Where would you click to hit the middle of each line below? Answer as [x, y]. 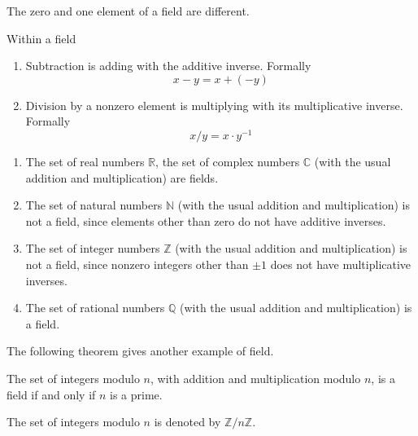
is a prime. [136, 394]
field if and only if [51, 394]
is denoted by [187, 422]
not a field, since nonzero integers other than [137, 264]
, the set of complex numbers [228, 162]
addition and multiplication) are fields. [122, 177]
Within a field [41, 38]
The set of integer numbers [93, 248]
